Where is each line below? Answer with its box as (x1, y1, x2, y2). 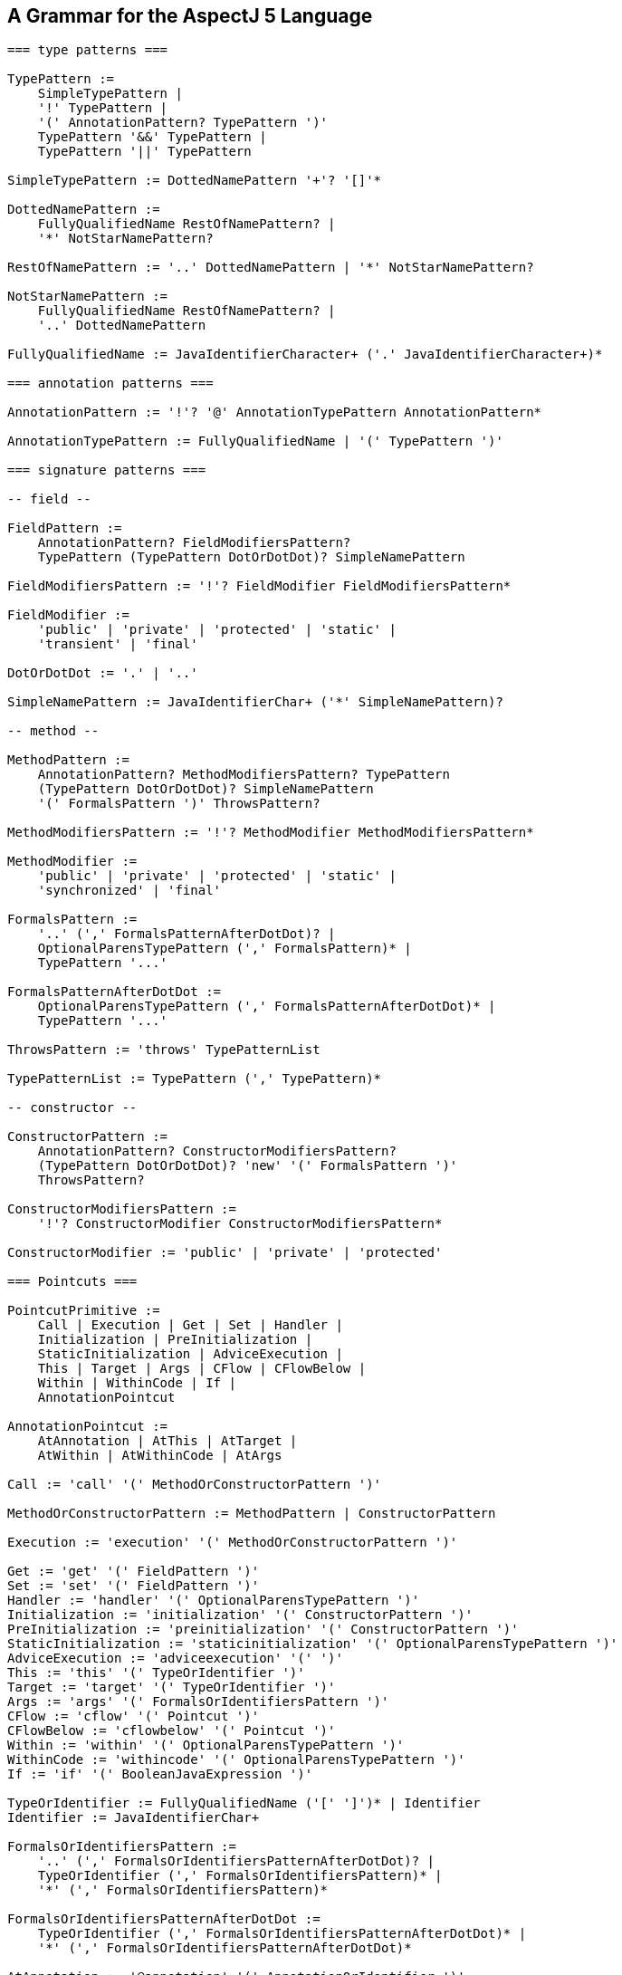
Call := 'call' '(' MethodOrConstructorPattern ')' (7, 1477, 382, 1492)
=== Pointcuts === (7, 1274, 138, 1290)
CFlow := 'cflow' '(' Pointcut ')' (7, 1709, 260, 1724)
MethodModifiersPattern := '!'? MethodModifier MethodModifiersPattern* (7, 825, 534, 840)
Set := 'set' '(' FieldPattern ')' (7, 1578, 260, 1594)
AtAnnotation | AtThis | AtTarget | (37, 1433, 298, 1449)
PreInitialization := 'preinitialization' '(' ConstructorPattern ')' (7, 1622, 519, 1637)
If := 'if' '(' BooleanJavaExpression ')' (7, 1767, 313, 1782)
